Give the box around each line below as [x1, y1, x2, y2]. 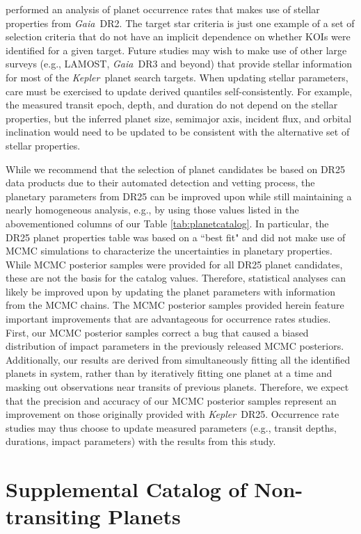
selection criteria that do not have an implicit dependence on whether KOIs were [6, 29, 351, 44]
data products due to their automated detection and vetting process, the [6, 175, 315, 190]
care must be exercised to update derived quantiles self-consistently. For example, [6, 83, 353, 98]
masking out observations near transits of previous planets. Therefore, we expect [6, 380, 349, 394]
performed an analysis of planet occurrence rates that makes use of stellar [6, 2, 320, 16]
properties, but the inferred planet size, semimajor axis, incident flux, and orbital [6, 111, 352, 125]
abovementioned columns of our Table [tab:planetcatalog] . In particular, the [6, 216, 329, 230]
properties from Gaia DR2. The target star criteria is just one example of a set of [6, 15, 355, 30]
